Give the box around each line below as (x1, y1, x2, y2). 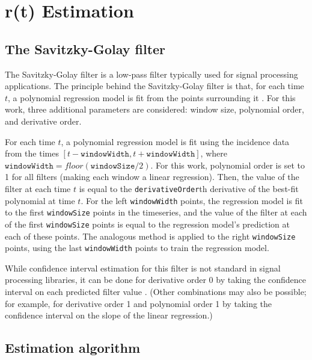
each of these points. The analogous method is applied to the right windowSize (5, 229, 296, 242)
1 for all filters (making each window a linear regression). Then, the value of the (5, 170, 299, 183)
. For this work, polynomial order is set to (150, 158, 305, 171)
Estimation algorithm (5, 338, 141, 357)
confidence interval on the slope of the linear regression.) (5, 309, 213, 321)
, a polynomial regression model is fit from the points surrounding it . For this (8, 91, 296, 104)
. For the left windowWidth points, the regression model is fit (81, 194, 303, 206)
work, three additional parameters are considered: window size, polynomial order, (5, 103, 304, 116)
